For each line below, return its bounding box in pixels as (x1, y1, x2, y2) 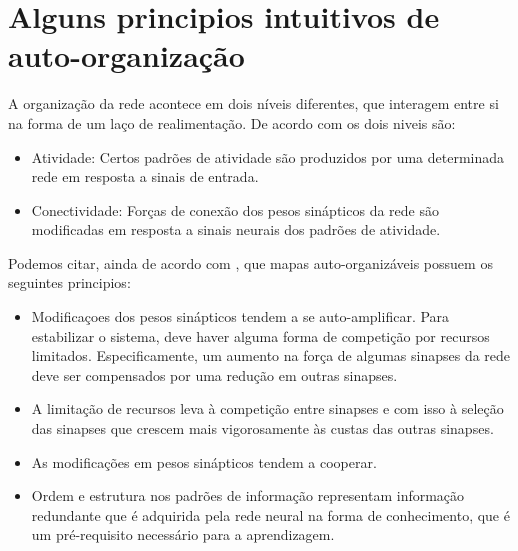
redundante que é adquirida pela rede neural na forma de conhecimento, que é (31, 504, 510, 525)
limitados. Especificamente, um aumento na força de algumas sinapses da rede (31, 345, 511, 366)
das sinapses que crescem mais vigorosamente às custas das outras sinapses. (31, 418, 494, 439)
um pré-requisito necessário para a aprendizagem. (31, 524, 335, 545)
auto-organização (8, 35, 245, 76)
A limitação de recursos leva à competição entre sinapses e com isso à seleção (31, 398, 504, 419)
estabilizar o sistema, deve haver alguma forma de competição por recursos (31, 325, 490, 346)
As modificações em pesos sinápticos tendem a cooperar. (31, 451, 377, 472)
